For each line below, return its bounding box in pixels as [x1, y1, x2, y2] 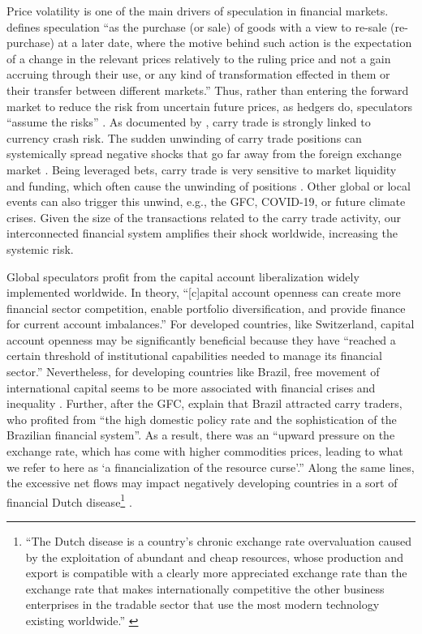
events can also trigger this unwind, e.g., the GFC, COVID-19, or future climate [6, 193, 406, 210]
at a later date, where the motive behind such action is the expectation [58, 34, 412, 51]
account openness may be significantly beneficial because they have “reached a [6, 331, 396, 348]
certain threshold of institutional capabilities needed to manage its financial [6, 347, 382, 364]
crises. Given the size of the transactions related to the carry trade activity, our [6, 208, 402, 225]
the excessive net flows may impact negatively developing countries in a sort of [6, 474, 398, 491]
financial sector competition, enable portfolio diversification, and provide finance [6, 299, 406, 316]
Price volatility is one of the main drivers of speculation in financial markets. [6, 2, 389, 19]
